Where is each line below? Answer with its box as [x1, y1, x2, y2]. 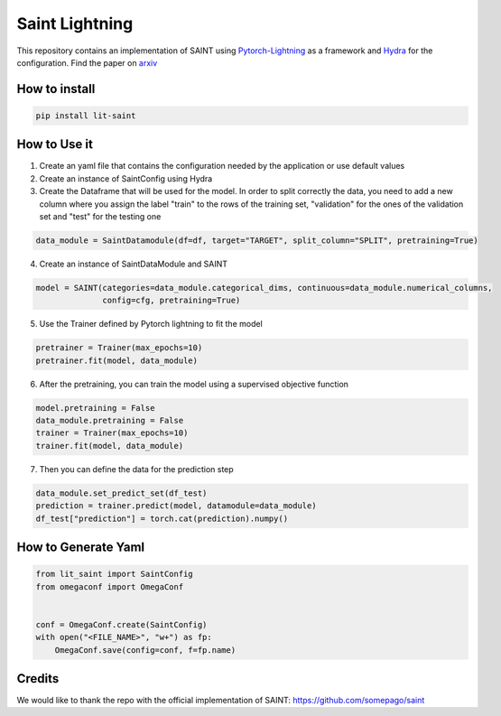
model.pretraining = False [35, 403, 155, 413]
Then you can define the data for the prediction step [39, 463, 234, 474]
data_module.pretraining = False [35, 415, 184, 426]
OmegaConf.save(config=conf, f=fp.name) [54, 645, 237, 655]
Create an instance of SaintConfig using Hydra [39, 172, 213, 184]
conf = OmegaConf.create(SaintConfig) [35, 619, 208, 629]
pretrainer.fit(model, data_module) [35, 355, 199, 366]
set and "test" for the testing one [39, 211, 162, 221]
